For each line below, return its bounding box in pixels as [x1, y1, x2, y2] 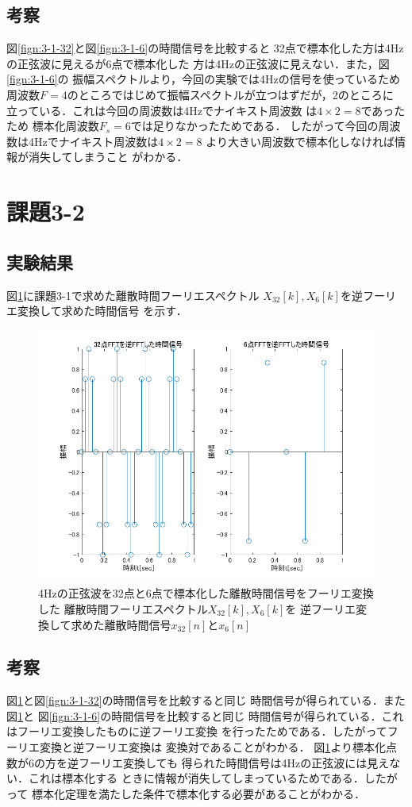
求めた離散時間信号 [71, 616, 171, 632]
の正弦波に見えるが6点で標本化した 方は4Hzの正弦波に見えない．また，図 [6, 55, 390, 71]
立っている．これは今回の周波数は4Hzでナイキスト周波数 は [6, 102, 318, 118]
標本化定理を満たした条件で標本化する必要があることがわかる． [31, 785, 365, 801]
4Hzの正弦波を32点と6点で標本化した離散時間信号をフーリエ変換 [38, 585, 374, 601]
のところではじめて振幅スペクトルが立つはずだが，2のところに [67, 86, 394, 102]
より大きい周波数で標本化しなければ [206, 133, 395, 149]
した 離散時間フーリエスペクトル [38, 600, 208, 617]
